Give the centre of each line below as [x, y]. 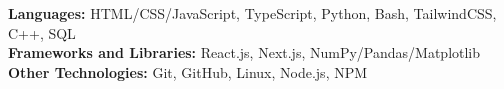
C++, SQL [42, 32]
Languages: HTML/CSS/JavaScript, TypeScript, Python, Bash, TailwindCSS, [252, 13]
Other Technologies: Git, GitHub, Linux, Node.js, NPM [188, 71]
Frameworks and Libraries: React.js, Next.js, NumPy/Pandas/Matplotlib [244, 52]
